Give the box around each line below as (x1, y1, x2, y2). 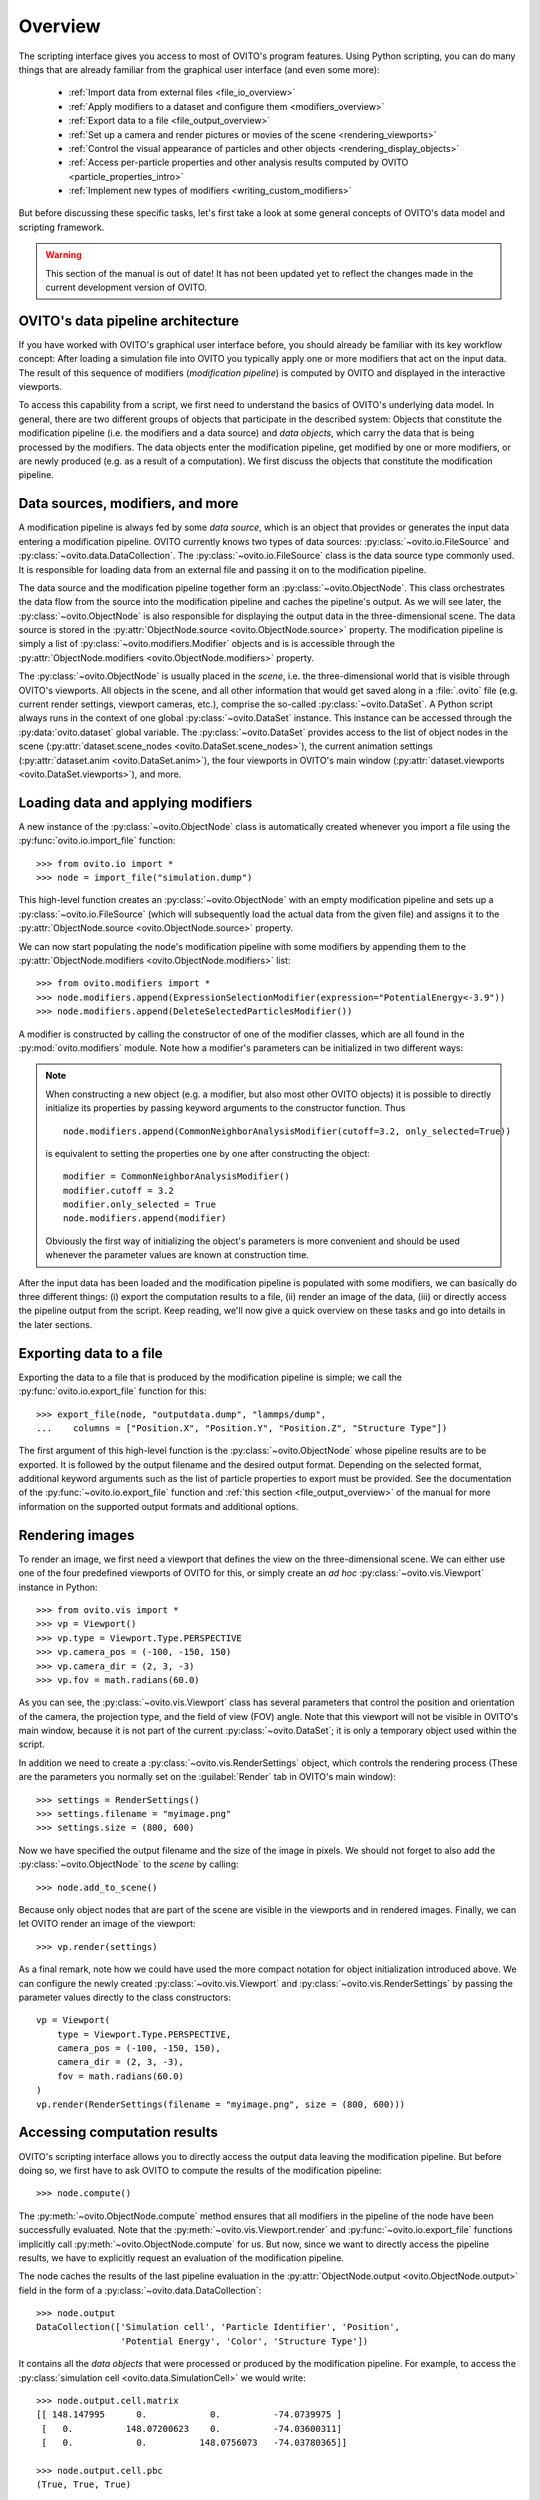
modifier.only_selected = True (63, 1199, 217, 1210)
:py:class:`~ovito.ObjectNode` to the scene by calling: (18, 1858, 239, 1870)
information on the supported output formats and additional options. (18, 1500, 299, 1512)
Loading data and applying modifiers (18, 794, 253, 811)
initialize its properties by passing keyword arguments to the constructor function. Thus (45, 1102, 406, 1114)
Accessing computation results (18, 2124, 219, 2141)
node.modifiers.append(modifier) (63, 1213, 227, 1224)
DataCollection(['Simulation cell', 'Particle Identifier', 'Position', (36, 2321, 400, 2333)
